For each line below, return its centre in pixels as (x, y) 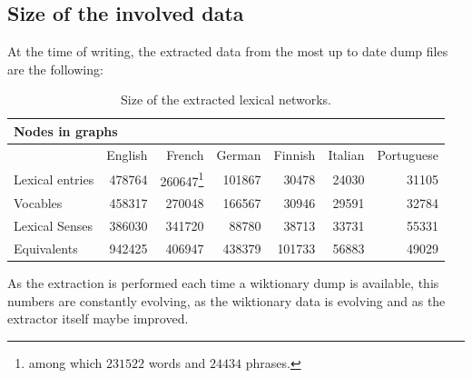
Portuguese (408, 154)
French (185, 154)
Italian (346, 154)
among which (65, 362)
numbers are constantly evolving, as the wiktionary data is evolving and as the (226, 300)
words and (177, 362)
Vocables (38, 203)
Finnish (295, 154)
